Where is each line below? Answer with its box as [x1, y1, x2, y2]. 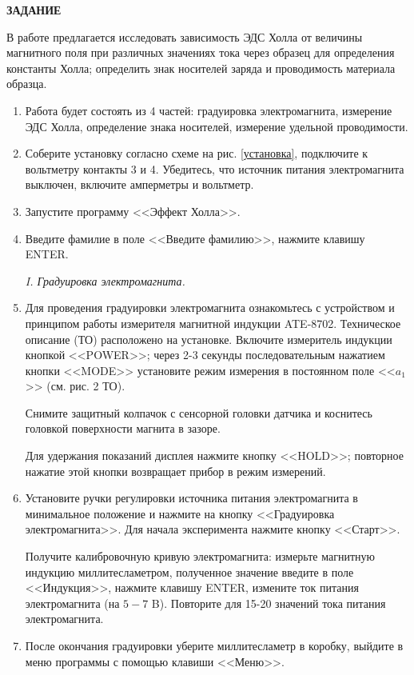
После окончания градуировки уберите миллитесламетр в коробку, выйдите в [25, 637, 404, 653]
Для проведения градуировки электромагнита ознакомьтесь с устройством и [25, 299, 395, 316]
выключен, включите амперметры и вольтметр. [25, 176, 254, 193]
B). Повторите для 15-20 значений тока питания [151, 594, 386, 611]
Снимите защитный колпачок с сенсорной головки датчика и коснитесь [25, 404, 372, 421]
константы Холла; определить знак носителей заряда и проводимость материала [6, 59, 396, 76]
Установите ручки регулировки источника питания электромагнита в [25, 489, 358, 506]
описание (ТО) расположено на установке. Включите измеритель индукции [25, 330, 392, 347]
